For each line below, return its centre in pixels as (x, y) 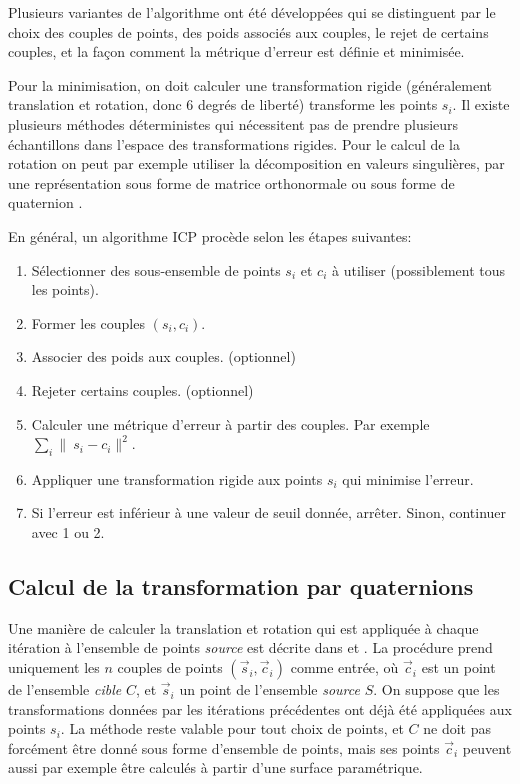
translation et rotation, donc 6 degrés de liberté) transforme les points (223, 104)
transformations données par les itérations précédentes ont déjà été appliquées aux (260, 708)
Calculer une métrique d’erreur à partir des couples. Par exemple (230, 423)
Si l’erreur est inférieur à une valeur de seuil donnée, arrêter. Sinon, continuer (269, 512)
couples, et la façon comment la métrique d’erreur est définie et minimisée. (236, 51)
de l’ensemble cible (65, 689)
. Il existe (481, 104)
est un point (458, 667)
